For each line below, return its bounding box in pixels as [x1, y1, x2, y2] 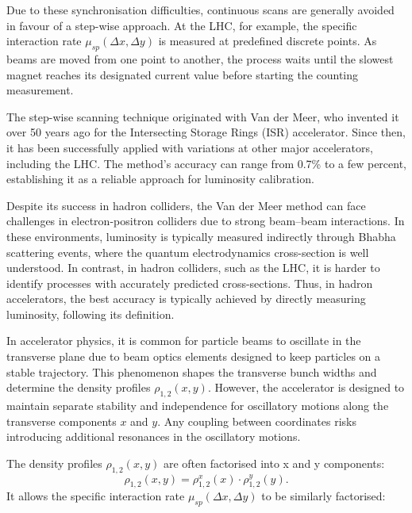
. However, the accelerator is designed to [207, 379, 405, 396]
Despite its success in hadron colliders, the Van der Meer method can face [6, 197, 366, 213]
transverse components [6, 412, 117, 429]
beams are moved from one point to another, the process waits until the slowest [6, 50, 394, 67]
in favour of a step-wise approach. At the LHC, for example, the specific [6, 17, 357, 33]
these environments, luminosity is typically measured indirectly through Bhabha [6, 228, 396, 244]
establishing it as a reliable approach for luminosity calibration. [6, 170, 314, 187]
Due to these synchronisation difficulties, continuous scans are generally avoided [6, 2, 395, 17]
